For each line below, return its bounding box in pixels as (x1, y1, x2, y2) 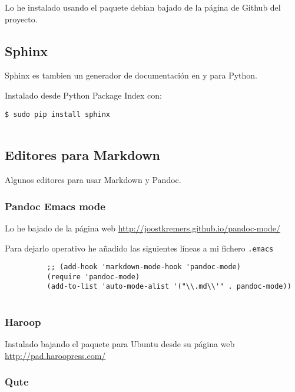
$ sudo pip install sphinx (5, 110, 110, 119)
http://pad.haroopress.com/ (5, 349, 106, 361)
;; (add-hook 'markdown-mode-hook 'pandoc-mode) (47, 263, 241, 272)
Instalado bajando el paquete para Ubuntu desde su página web (5, 338, 235, 349)
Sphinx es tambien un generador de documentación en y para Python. (5, 69, 257, 81)
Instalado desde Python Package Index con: (5, 89, 162, 101)
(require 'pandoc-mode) (47, 272, 140, 281)
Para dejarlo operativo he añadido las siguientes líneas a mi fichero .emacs (5, 241, 274, 254)
